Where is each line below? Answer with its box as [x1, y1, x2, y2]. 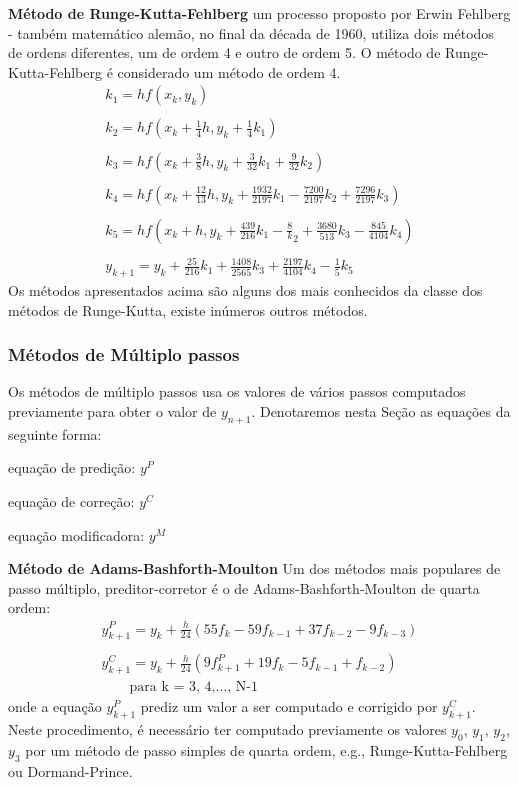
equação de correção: [8, 491, 135, 512]
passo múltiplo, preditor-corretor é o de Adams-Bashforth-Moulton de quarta [8, 577, 480, 598]
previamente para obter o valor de [8, 401, 217, 422]
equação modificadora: [8, 524, 145, 545]
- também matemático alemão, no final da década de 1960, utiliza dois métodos [8, 22, 494, 43]
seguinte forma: [8, 423, 102, 444]
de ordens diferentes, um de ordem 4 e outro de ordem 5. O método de [8, 42, 441, 63]
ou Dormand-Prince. [8, 760, 133, 781]
